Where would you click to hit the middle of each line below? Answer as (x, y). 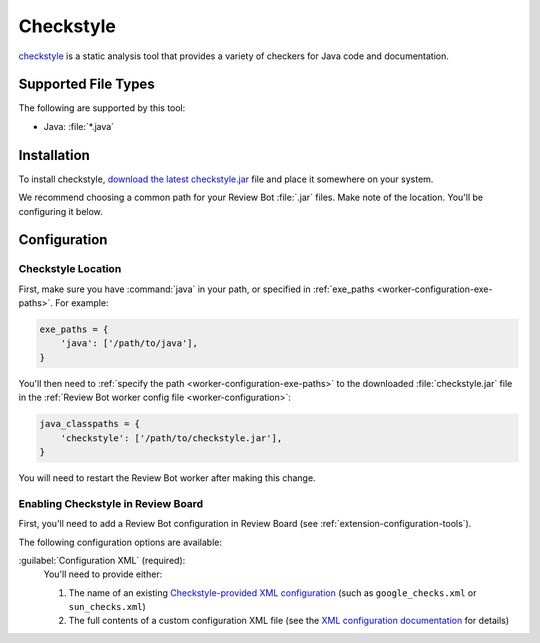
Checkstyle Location (70, 269)
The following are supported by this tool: (102, 108)
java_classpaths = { (89, 424)
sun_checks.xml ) (107, 607)
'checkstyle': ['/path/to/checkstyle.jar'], (171, 438)
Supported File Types (86, 84)
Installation (54, 155)
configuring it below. (61, 211)
